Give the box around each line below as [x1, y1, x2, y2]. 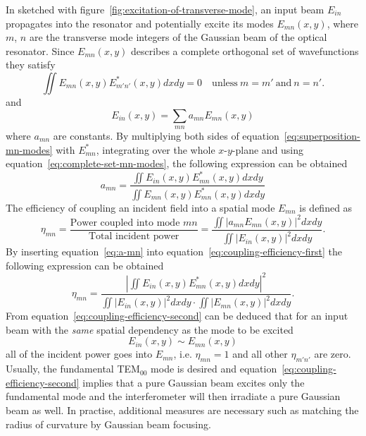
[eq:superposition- [284, 128, 360, 143]
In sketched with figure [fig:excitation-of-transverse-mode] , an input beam [6, 2, 324, 16]
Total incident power [89, 231, 179, 241]
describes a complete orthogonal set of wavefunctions [130, 43, 359, 58]
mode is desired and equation [151, 361, 277, 376]
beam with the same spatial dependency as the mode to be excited [6, 322, 294, 337]
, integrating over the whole [96, 142, 215, 157]
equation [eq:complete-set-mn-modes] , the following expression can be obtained [6, 156, 348, 171]
